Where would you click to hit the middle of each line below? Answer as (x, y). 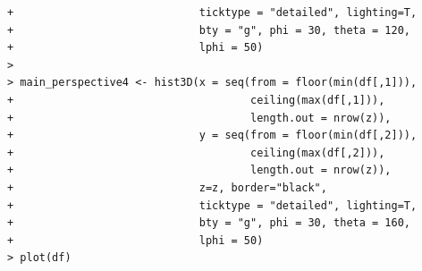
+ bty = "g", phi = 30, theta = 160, (209, 223)
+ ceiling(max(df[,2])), (196, 152)
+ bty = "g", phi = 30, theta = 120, (209, 30)
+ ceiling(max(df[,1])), (196, 100)
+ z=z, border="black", (167, 187)
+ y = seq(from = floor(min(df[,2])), (212, 135)
